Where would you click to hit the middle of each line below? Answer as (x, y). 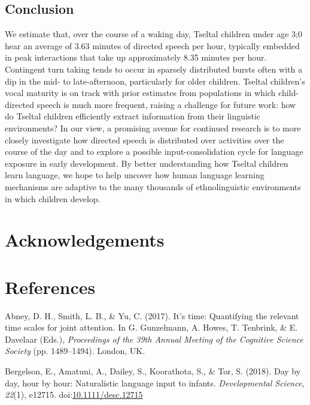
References (50, 286)
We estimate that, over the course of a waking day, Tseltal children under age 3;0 (154, 34)
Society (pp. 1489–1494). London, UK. (75, 351)
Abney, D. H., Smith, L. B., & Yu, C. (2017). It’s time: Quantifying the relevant (152, 315)
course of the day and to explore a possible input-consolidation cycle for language (154, 151)
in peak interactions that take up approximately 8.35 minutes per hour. (136, 57)
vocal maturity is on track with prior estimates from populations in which (140, 93)
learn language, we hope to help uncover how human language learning (135, 175)
